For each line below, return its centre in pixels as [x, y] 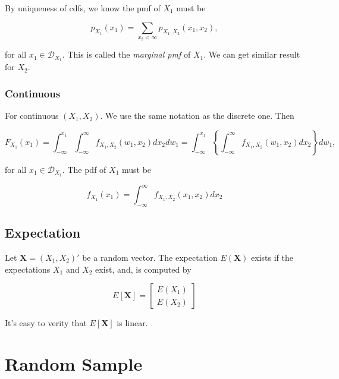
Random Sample [74, 363]
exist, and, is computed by [143, 269]
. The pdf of [84, 169]
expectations [28, 269]
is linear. [132, 323]
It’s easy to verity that [46, 323]
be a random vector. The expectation [150, 258]
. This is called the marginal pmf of [126, 54]
